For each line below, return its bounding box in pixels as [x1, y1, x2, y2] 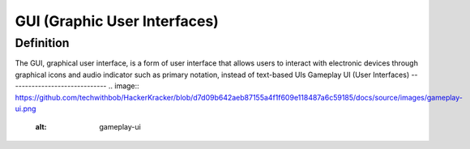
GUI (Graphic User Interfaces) [15, 12, 219, 30]
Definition [15, 36, 70, 50]
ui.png [15, 104, 36, 113]
